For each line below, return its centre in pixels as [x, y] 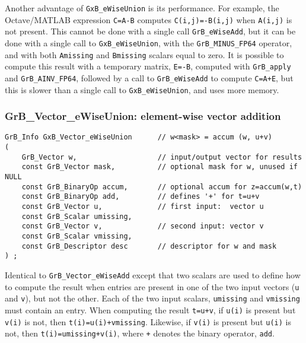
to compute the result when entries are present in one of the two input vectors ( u [152, 286]
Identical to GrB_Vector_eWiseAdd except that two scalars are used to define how [153, 275]
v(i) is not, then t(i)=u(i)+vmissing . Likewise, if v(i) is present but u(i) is [148, 321]
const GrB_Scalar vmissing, [77, 236]
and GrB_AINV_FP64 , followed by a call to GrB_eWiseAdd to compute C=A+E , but [149, 77]
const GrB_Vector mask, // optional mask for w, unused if [160, 167]
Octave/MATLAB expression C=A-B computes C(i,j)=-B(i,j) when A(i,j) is [149, 19]
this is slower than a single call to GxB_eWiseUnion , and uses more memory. [142, 89]
